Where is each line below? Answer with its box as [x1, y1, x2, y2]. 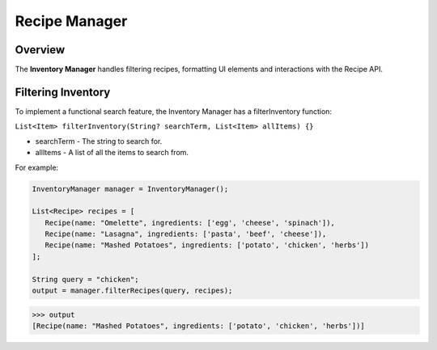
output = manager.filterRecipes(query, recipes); [32, 286, 233, 295]
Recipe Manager [15, 12, 128, 30]
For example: [15, 162, 59, 172]
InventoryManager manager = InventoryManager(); [32, 184, 229, 193]
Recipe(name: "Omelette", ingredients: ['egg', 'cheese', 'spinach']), [45, 218, 336, 227]
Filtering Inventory [15, 85, 111, 99]
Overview [15, 43, 66, 57]
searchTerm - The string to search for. [35, 136, 163, 145]
